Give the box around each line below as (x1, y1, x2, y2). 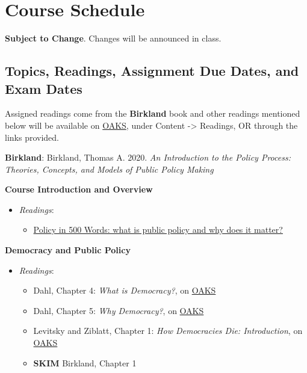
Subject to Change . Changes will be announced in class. (5, 32, 222, 45)
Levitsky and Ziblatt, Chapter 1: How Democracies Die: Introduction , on (33, 324, 303, 337)
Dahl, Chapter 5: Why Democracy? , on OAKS (33, 304, 204, 316)
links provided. (5, 131, 59, 143)
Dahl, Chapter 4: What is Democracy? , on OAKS (33, 284, 216, 297)
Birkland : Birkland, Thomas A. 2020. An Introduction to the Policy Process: (5, 151, 291, 164)
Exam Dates (5, 79, 82, 97)
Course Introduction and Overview (5, 183, 153, 196)
